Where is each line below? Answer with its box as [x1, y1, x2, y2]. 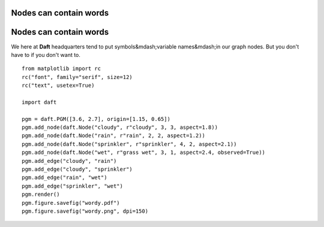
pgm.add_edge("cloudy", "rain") [22, 158, 117, 164]
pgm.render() [22, 191, 60, 198]
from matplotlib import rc [22, 65, 101, 72]
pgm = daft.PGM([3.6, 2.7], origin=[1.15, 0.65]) [22, 116, 171, 122]
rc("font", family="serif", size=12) [22, 74, 133, 80]
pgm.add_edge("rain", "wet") [22, 174, 107, 181]
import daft [22, 99, 57, 105]
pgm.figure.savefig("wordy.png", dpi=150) [22, 207, 149, 214]
